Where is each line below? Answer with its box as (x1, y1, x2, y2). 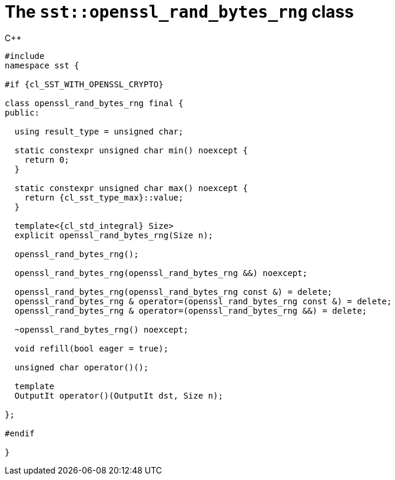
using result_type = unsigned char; (14, 126, 184, 136)
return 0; (24, 154, 69, 165)
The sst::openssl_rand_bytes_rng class (5, 2, 354, 22)
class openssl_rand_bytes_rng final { (5, 98, 184, 108)
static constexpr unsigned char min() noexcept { (14, 145, 248, 155)
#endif (5, 428, 35, 438)
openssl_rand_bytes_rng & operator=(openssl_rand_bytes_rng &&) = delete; (14, 305, 367, 315)
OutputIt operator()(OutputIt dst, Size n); (14, 390, 223, 400)
